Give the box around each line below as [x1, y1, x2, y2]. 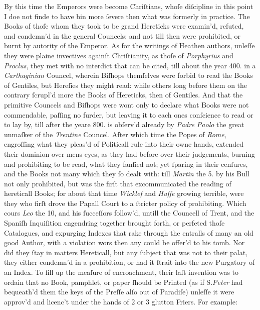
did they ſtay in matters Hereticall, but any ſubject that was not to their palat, [4, 247, 248, 257]
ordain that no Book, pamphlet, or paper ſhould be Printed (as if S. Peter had [4, 276, 243, 287]
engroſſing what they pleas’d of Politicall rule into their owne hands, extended [4, 139, 244, 149]
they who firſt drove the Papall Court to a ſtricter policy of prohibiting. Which [4, 197, 246, 208]
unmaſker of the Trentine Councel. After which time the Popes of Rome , [4, 129, 226, 139]
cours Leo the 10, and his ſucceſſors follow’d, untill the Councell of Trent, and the [4, 208, 254, 218]
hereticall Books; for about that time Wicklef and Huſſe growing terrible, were [4, 188, 244, 198]
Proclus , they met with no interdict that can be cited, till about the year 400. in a [4, 60, 256, 70]
